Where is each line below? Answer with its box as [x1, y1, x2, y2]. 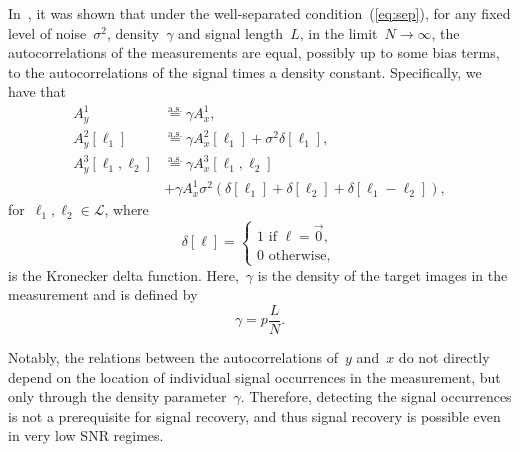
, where [104, 199, 149, 220]
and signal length [178, 22, 284, 43]
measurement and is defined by [8, 284, 198, 305]
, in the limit [299, 22, 378, 43]
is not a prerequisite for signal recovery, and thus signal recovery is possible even [8, 405, 501, 426]
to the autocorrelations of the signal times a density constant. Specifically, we [8, 61, 482, 82]
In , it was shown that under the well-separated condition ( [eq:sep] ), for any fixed [8, 3, 511, 23]
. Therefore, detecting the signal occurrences [240, 386, 512, 407]
